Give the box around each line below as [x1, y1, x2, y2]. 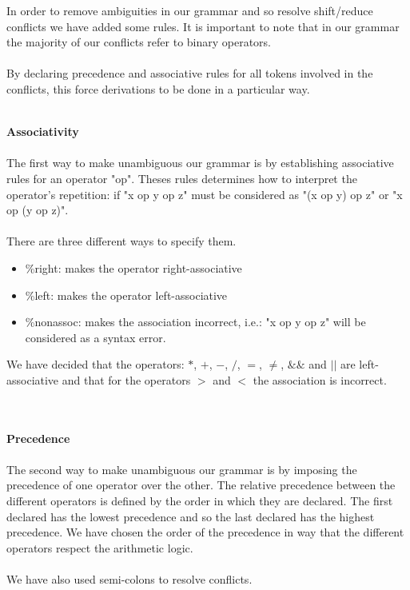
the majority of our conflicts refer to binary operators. [6, 34, 272, 50]
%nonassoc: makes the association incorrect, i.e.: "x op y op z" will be [25, 313, 366, 330]
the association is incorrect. [253, 371, 387, 388]
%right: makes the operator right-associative [25, 259, 242, 276]
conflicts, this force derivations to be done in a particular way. [6, 80, 310, 97]
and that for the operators [62, 371, 191, 388]
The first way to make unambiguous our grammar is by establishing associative [6, 154, 394, 171]
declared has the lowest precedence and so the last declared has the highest [6, 508, 375, 524]
